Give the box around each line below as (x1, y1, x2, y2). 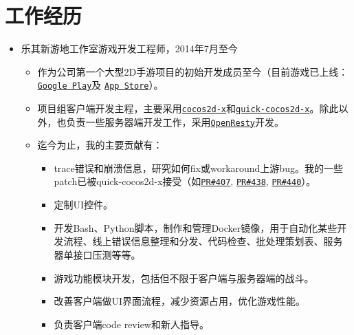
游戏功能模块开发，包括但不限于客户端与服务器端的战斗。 (54, 270, 314, 285)
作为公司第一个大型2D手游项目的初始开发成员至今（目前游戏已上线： (37, 64, 349, 78)
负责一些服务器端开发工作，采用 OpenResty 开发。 (66, 114, 285, 129)
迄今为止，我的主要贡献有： (37, 138, 163, 152)
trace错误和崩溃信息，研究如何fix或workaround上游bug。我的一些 (54, 160, 343, 175)
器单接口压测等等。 (54, 247, 141, 261)
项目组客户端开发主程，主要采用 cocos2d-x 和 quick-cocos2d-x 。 (37, 100, 320, 115)
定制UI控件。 (54, 197, 113, 212)
